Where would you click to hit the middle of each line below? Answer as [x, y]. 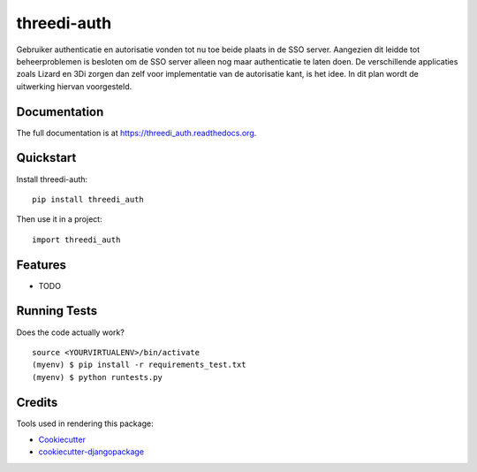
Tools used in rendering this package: [85, 423]
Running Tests [57, 311]
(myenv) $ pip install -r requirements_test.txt [139, 365]
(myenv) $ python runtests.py [98, 377]
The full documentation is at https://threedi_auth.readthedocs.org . [136, 133]
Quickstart [46, 158]
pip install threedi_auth [88, 199]
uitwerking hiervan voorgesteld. [74, 86]
